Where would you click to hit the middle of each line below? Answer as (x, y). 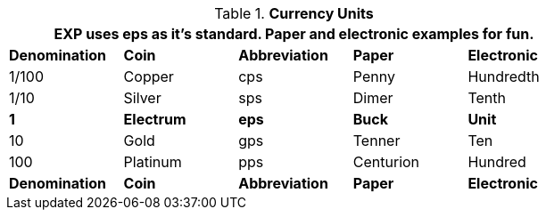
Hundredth (504, 76)
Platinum (153, 162)
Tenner (376, 141)
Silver (142, 98)
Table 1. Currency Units (294, 13)
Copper (149, 76)
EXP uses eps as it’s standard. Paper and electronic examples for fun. (294, 34)
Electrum (155, 119)
